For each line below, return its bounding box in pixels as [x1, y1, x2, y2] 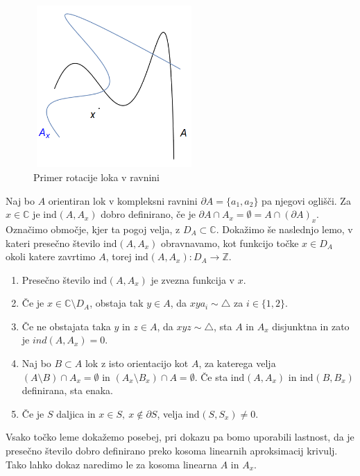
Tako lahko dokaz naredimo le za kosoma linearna [6, 457, 218, 471]
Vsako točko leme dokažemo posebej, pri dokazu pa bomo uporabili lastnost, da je [6, 430, 354, 444]
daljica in [56, 406, 96, 420]
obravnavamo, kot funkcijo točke [161, 235, 299, 250]
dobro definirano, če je [101, 207, 196, 221]
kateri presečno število [6, 235, 101, 250]
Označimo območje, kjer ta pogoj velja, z [6, 221, 180, 236]
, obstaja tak [89, 296, 144, 310]
